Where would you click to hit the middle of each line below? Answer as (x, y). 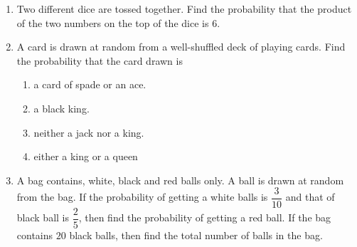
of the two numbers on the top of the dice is (113, 22)
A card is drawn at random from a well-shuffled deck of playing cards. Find (181, 47)
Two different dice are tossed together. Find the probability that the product (184, 9)
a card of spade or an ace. (90, 84)
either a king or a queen (86, 156)
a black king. (62, 108)
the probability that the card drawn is (100, 60)
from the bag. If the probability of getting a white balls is (142, 197)
